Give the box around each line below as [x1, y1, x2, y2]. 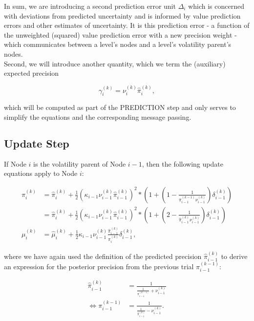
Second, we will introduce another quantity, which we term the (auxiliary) [4, 58, 226, 68]
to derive [221, 251, 248, 261]
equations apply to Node [4, 168, 78, 178]
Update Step [4, 135, 69, 150]
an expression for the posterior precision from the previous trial [4, 261, 194, 271]
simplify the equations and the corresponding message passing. [4, 111, 191, 122]
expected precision [4, 68, 59, 78]
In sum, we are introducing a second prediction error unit [4, 1, 176, 11]
